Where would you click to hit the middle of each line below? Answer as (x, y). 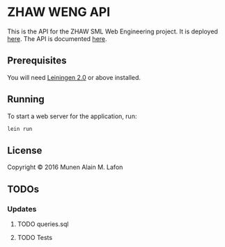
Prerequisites (37, 61)
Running (26, 99)
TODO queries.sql (43, 224)
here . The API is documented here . (57, 38)
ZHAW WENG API (59, 12)
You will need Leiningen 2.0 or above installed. (74, 77)
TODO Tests (35, 237)
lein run (20, 129)
